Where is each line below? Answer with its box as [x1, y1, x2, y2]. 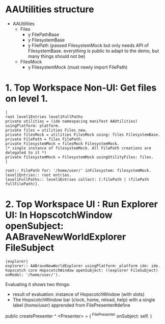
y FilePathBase [28, 31, 60, 37]
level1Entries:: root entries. [5, 172, 72, 178]
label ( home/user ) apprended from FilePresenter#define [12, 302, 131, 308]
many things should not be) [28, 53, 86, 59]
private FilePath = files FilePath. [5, 137, 83, 142]
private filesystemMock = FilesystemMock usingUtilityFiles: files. [5, 155, 154, 160]
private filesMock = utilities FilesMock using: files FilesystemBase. [5, 132, 160, 137]
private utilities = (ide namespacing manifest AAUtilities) [5, 119, 138, 124]
